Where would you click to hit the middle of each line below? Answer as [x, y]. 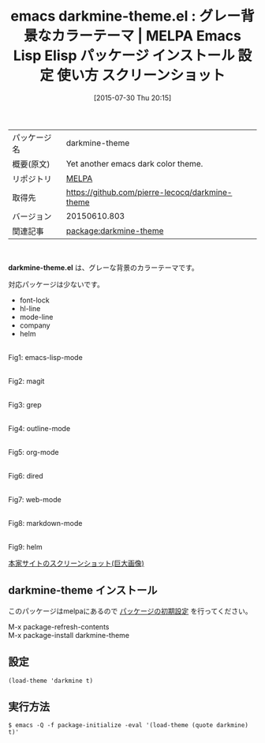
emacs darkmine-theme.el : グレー [126, 16]
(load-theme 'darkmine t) [50, 681]
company [35, 325]
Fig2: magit [26, 381]
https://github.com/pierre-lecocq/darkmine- [149, 192]
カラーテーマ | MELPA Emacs [146, 36]
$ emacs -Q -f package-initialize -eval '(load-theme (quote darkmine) [128, 726]
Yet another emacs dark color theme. [134, 163]
